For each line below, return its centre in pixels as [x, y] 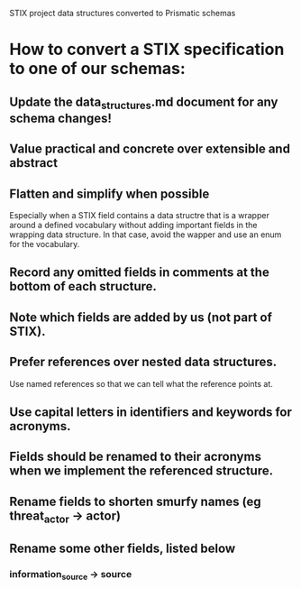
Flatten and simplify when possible [109, 193]
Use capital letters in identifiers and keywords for [151, 412]
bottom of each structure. [83, 286]
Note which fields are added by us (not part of [141, 317]
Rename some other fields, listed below [123, 549]
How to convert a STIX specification [147, 50]
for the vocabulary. [45, 244]
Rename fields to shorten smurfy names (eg [135, 501]
